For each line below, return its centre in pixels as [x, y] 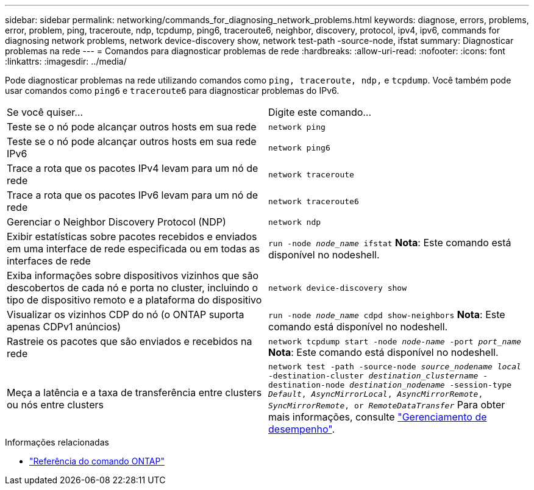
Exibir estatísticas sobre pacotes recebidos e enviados [132, 236]
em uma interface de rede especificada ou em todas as [133, 249]
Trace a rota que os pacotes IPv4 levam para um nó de [133, 168]
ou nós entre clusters [55, 405]
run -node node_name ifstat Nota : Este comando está [390, 243]
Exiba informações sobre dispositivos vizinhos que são [133, 275]
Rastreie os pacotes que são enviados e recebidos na [130, 341]
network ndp [295, 222]
